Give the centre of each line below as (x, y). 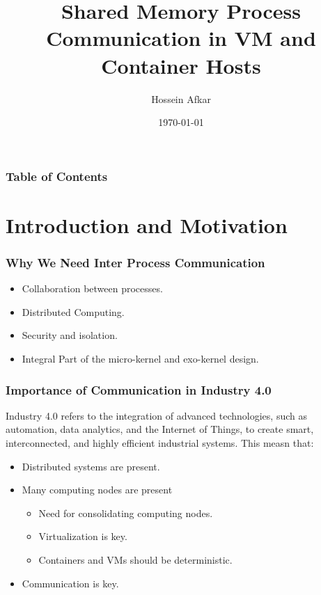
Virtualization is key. (83, 536)
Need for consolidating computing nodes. (126, 513)
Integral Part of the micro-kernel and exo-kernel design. (140, 358)
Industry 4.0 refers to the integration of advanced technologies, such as (156, 415)
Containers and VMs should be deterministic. (135, 559)
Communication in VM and (181, 38)
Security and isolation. (70, 335)
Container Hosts (181, 65)
